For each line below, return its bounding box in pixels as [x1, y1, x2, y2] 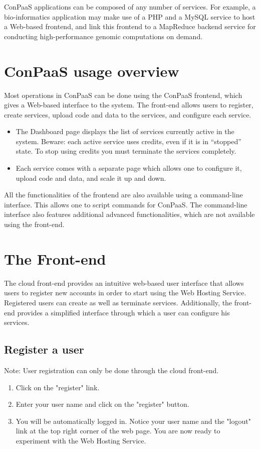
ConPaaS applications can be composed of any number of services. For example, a [4, 2, 256, 12]
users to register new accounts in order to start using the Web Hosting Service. [4, 287, 246, 298]
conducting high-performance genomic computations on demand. [4, 31, 203, 41]
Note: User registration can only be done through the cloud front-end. [4, 365, 219, 375]
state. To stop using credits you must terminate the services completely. [16, 146, 236, 156]
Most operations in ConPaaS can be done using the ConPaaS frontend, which [4, 89, 242, 100]
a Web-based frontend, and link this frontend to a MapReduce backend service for [4, 21, 256, 32]
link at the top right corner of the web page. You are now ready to [16, 425, 220, 436]
